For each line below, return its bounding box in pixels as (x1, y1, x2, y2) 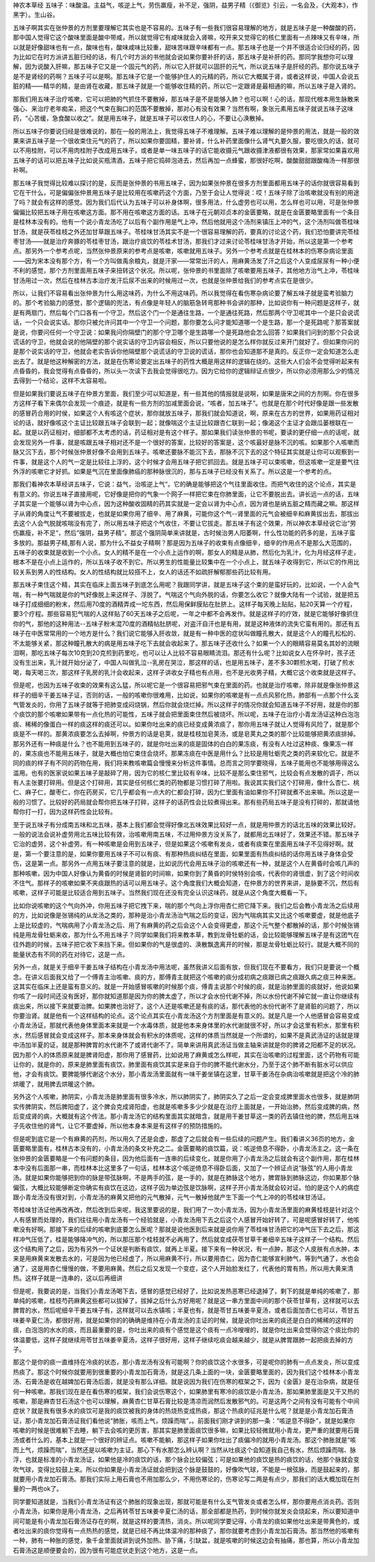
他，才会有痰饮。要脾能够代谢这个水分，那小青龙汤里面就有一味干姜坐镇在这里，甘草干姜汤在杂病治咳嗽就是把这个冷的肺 (12, 1070, 360, 1078)
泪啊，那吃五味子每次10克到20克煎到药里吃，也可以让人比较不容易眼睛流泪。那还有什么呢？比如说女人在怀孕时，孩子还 (12, 649, 356, 657)
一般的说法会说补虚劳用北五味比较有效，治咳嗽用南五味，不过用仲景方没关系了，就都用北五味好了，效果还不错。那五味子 (12, 830, 360, 839)
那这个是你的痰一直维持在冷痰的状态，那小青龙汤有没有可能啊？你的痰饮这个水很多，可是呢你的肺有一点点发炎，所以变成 (12, 1358, 360, 1366)
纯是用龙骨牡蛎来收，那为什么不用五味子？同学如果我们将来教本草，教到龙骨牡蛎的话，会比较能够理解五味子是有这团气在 (12, 930, 360, 939)
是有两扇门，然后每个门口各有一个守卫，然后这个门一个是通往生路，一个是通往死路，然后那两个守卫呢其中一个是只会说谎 (12, 308, 360, 317)
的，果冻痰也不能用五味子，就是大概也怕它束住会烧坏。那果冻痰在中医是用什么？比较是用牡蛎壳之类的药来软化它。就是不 (12, 749, 360, 757)
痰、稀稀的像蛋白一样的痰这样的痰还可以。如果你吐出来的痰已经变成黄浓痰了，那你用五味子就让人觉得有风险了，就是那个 (12, 720, 360, 728)
